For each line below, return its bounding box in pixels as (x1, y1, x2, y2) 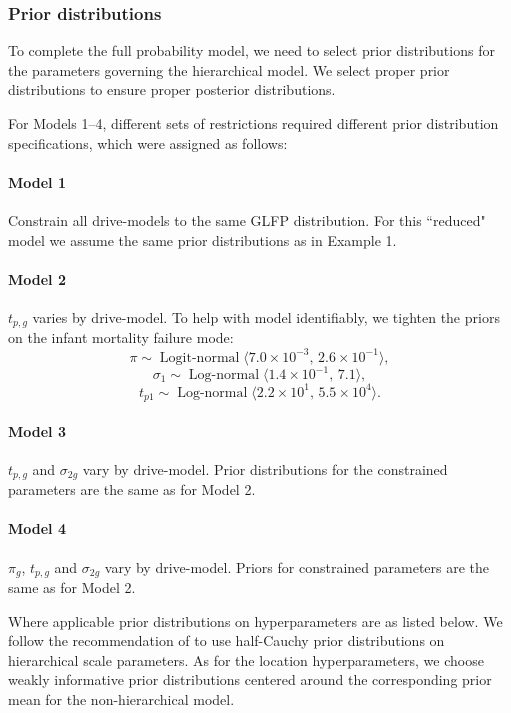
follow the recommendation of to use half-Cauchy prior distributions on (8, 630, 445, 651)
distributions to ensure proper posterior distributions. (8, 79, 336, 100)
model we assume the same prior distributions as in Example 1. (8, 229, 397, 250)
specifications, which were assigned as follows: (8, 132, 288, 153)
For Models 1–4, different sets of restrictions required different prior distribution (8, 113, 499, 133)
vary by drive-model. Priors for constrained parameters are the (104, 556, 490, 577)
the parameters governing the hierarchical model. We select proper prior (8, 59, 450, 80)
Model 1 (8, 171, 66, 192)
